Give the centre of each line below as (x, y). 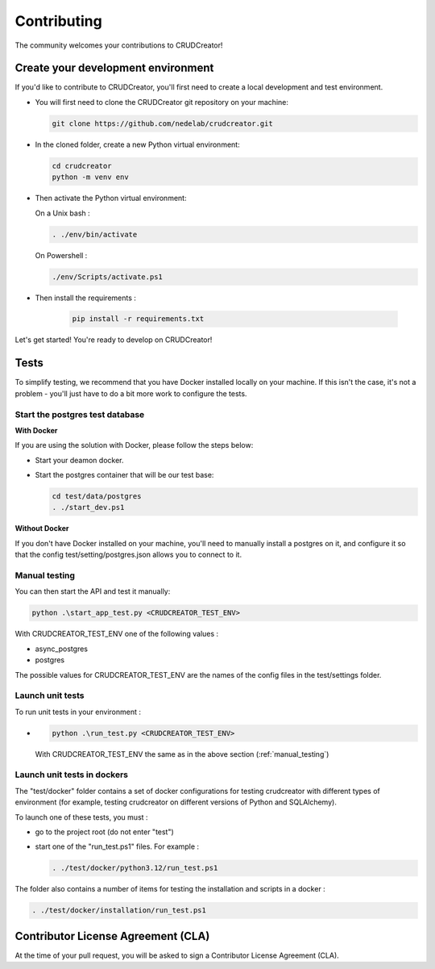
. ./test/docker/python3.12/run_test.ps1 (135, 868)
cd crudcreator (82, 166)
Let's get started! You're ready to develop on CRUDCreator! (114, 340)
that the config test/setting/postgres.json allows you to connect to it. (128, 555)
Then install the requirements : (86, 298)
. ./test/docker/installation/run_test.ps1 (119, 911)
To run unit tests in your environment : (78, 712)
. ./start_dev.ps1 (88, 507)
